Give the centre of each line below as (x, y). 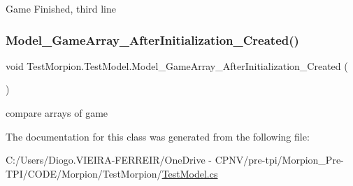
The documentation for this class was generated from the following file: (158, 136)
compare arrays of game (57, 113)
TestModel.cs (190, 173)
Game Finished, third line (61, 8)
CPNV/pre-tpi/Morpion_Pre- (279, 160)
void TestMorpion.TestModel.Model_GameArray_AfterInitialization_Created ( (177, 65)
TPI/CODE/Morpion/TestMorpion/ (84, 173)
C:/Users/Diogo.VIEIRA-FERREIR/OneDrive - (109, 160)
